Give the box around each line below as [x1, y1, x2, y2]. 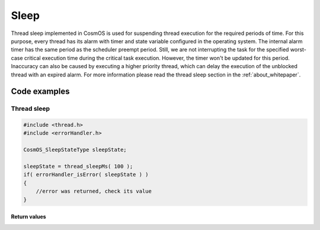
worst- [290, 46, 306, 53]
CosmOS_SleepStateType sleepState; [23, 146, 127, 154]
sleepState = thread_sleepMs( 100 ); [23, 163, 133, 170]
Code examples [11, 87, 70, 97]
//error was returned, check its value [36, 188, 152, 195]
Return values [11, 213, 47, 221]
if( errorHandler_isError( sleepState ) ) [23, 171, 149, 178]
